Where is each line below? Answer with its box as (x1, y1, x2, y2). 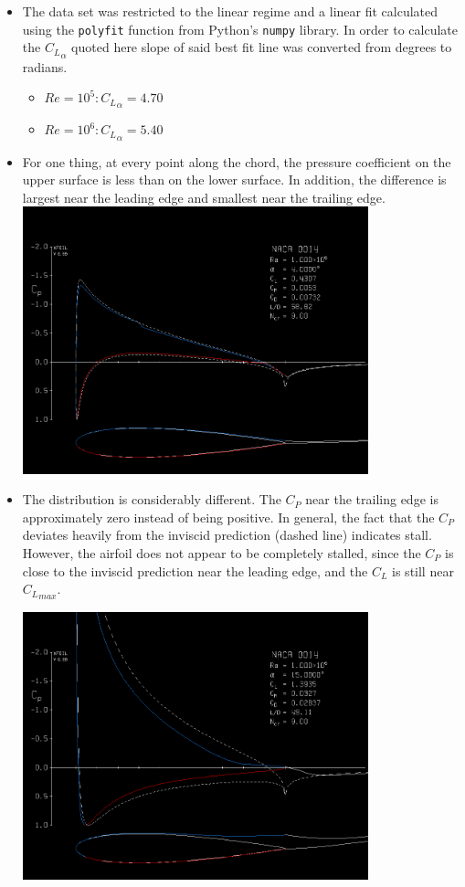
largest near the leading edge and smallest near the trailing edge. (22, 187, 386, 206)
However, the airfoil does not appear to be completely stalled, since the (22, 544, 421, 563)
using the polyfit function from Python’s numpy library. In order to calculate (22, 19, 458, 38)
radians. (22, 57, 68, 76)
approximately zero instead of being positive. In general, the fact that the (22, 507, 435, 526)
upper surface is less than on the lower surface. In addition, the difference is (22, 170, 447, 189)
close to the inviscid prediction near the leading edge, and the (22, 561, 368, 580)
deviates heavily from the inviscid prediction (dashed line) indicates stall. (22, 525, 432, 544)
